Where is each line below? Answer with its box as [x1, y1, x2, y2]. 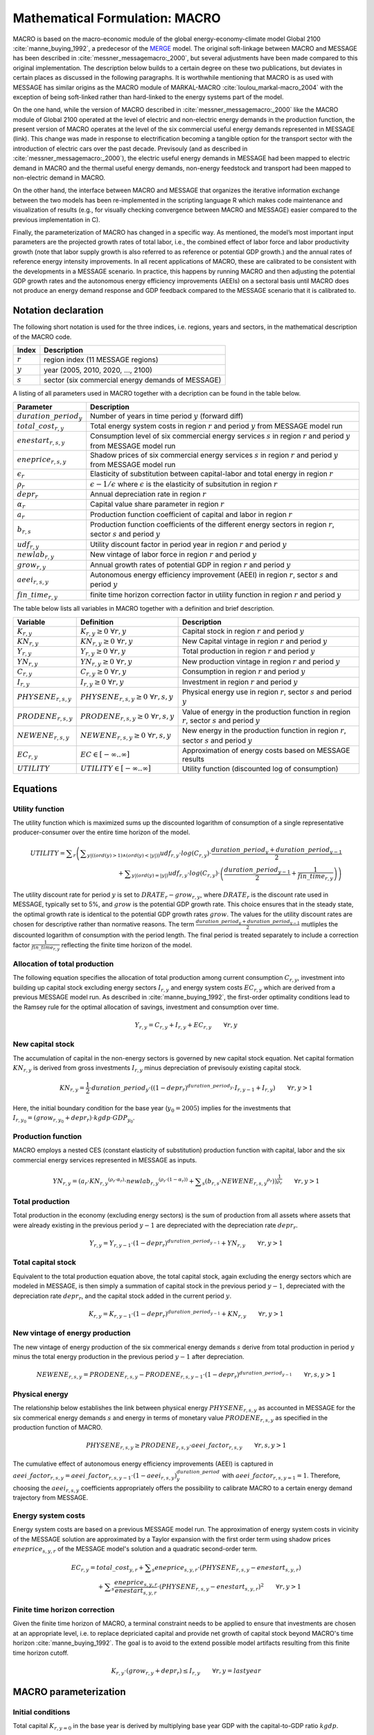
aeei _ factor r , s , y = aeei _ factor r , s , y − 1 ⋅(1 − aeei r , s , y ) [12, 1471, 177, 1481]
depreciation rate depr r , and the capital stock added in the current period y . [12, 1292, 232, 1301]
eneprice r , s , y [17, 455, 66, 465]
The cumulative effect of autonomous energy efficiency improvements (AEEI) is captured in [12, 1459, 274, 1468]
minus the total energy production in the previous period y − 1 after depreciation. [12, 1353, 245, 1361]
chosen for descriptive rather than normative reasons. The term [12, 920, 195, 928]
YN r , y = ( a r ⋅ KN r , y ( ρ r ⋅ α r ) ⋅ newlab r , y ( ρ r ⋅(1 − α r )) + [53, 1176, 195, 1187]
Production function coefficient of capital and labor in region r [90, 509, 293, 519]
